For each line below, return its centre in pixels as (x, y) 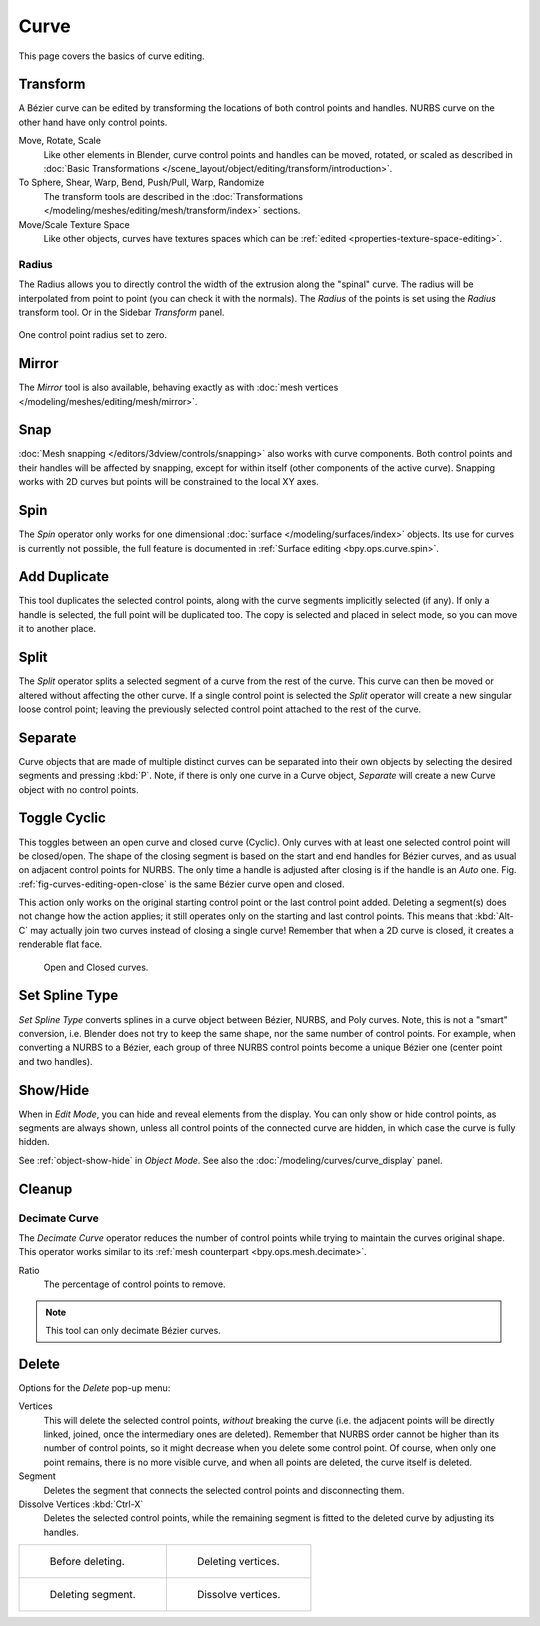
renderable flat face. (60, 944)
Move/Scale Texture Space (74, 224)
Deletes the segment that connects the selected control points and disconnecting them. (224, 1490)
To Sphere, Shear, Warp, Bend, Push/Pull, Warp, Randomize (141, 182)
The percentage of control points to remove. (134, 1284)
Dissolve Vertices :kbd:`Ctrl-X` (81, 1504)
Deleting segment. (92, 1595)
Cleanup (45, 1188)
